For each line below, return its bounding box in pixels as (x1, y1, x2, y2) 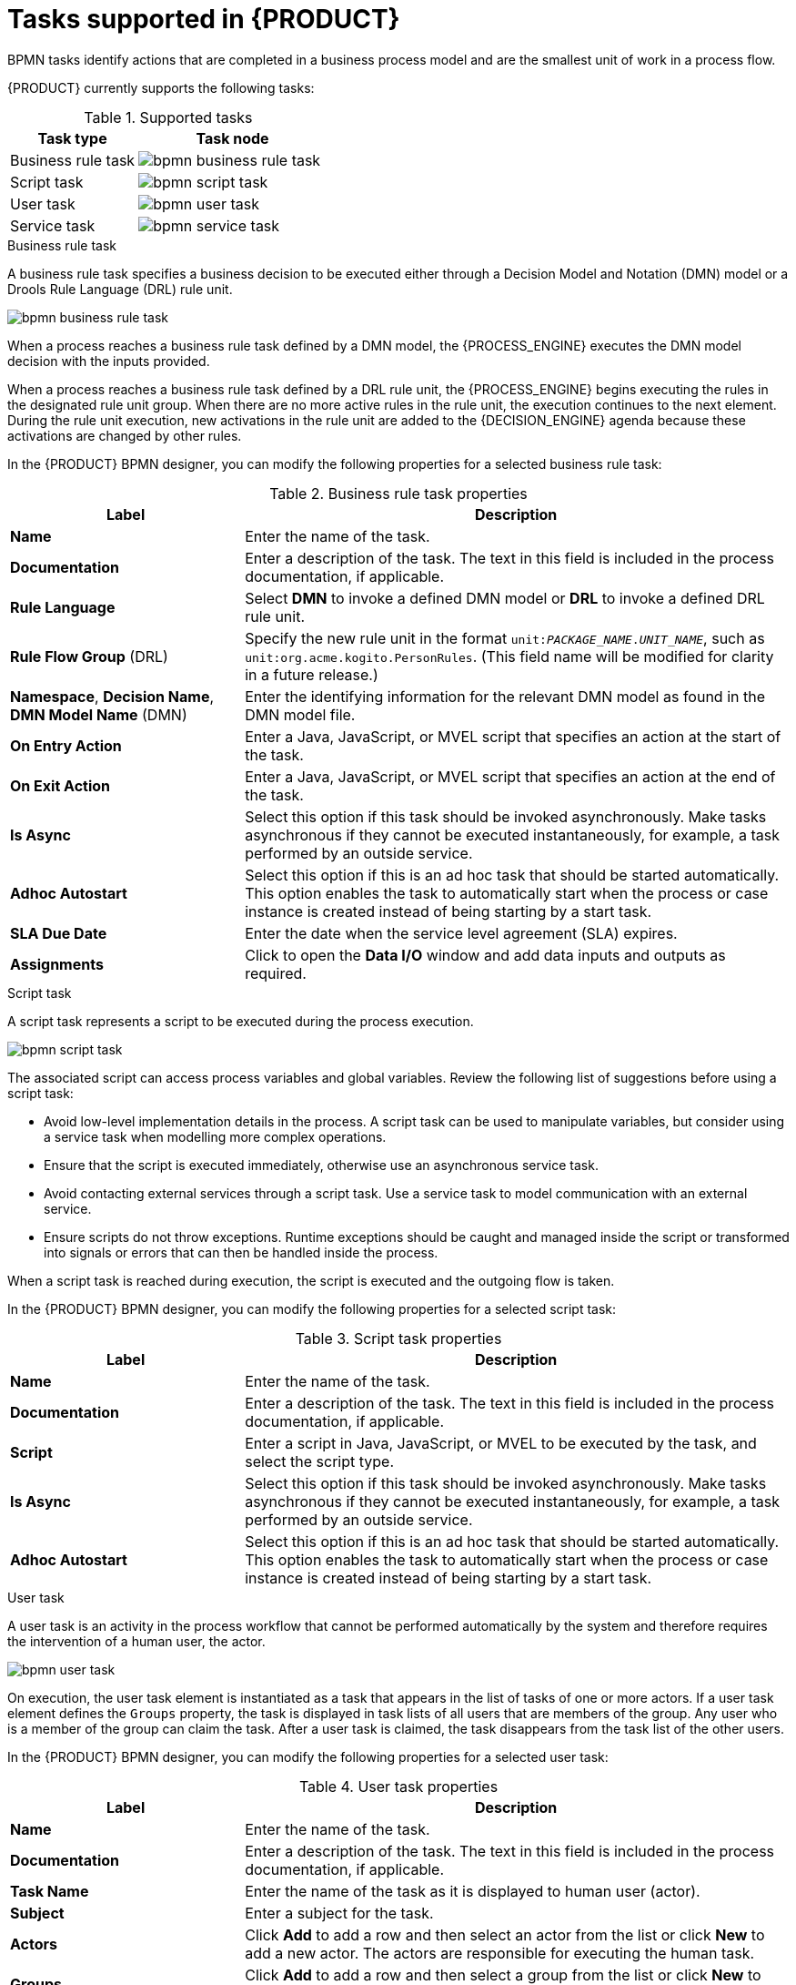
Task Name (10, 1881, 89, 1900)
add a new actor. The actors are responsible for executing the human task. (245, 1943, 755, 1962)
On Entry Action (10, 736, 122, 755)
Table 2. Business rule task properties (269, 484, 528, 503)
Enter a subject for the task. (245, 1903, 434, 1922)
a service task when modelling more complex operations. (44, 1128, 387, 1145)
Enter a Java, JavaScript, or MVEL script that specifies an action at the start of (245, 727, 781, 746)
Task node (196, 128, 269, 148)
